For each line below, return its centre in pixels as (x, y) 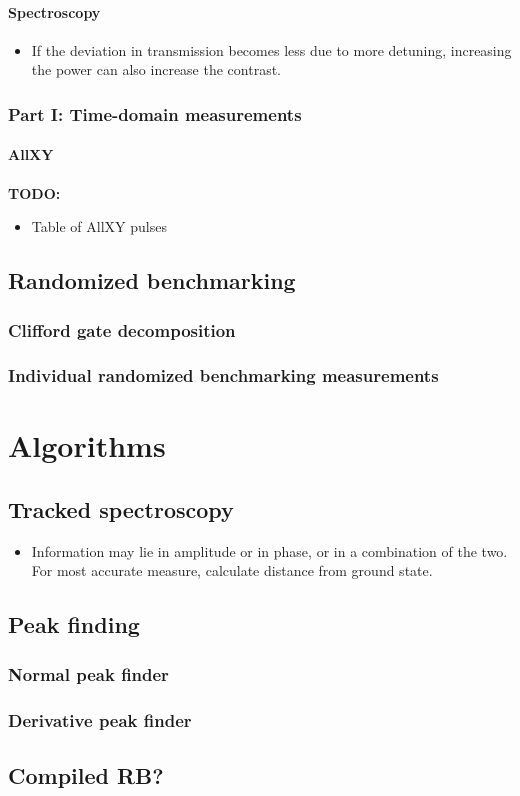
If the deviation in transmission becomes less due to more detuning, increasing (271, 49)
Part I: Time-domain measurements (155, 113)
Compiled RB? (86, 774)
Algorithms (87, 445)
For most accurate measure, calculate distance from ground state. (232, 570)
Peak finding (74, 624)
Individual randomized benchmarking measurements (223, 375)
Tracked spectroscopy (121, 509)
